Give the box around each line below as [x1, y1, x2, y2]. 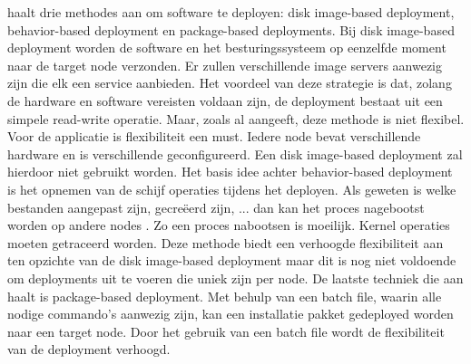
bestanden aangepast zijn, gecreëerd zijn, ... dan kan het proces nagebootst [7, 197, 425, 216]
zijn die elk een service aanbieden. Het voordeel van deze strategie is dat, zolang [7, 73, 452, 92]
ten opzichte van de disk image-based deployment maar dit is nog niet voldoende [7, 251, 456, 270]
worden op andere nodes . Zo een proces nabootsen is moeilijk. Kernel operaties [7, 216, 450, 235]
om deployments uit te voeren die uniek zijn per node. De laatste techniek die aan [7, 268, 464, 287]
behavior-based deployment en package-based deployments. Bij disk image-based [7, 20, 455, 39]
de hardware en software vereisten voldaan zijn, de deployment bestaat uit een [7, 91, 443, 110]
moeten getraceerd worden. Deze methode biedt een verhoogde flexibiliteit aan [7, 233, 444, 252]
